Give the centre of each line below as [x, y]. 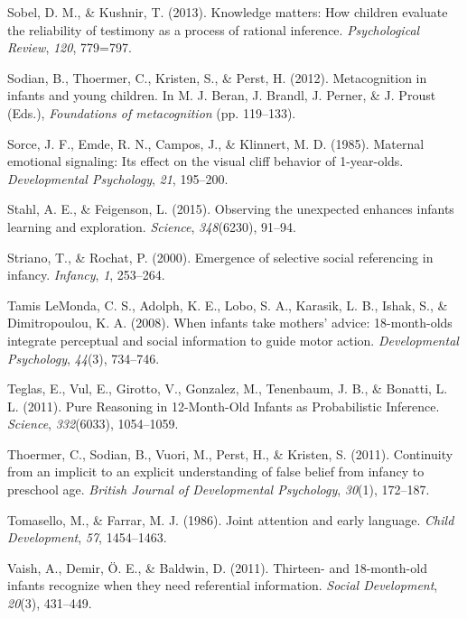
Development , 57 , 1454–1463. [87, 537]
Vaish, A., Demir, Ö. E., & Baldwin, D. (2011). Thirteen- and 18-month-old [217, 567]
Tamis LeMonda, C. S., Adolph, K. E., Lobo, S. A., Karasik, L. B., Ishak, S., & [228, 305]
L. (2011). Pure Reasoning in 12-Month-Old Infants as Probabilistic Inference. [224, 406]
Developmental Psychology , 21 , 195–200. [118, 178]
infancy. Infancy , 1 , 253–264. [86, 275]
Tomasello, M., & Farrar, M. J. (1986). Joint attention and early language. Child [231, 519]
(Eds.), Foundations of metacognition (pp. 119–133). [152, 112]
